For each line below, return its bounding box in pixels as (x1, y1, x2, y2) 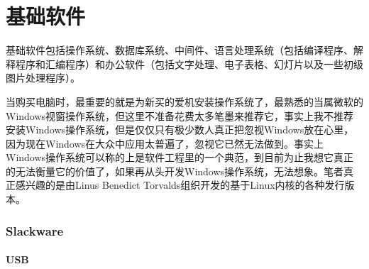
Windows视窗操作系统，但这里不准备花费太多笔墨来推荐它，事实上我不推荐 (6, 108, 354, 123)
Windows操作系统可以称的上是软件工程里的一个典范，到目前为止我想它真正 (6, 150, 354, 165)
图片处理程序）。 (6, 70, 80, 85)
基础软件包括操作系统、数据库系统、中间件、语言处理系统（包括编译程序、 (6, 43, 353, 57)
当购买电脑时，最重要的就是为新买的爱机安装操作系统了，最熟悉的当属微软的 (6, 94, 363, 109)
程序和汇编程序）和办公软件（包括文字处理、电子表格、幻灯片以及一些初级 (15, 56, 363, 71)
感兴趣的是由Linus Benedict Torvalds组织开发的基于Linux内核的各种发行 (15, 177, 345, 192)
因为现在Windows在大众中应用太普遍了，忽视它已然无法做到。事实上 (6, 136, 324, 150)
